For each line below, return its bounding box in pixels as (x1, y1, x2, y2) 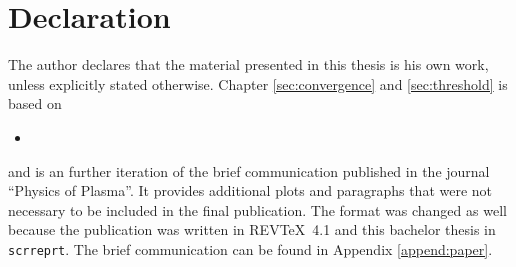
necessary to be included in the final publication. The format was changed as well (8, 199, 507, 220)
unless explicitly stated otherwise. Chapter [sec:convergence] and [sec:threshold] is (8, 73, 508, 94)
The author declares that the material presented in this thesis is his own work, (8, 54, 489, 75)
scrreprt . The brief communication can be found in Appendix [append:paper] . (8, 238, 493, 259)
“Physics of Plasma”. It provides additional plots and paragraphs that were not (8, 180, 493, 201)
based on (8, 93, 62, 114)
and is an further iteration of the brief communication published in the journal (8, 160, 490, 181)
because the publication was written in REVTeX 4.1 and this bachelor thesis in (8, 219, 496, 240)
